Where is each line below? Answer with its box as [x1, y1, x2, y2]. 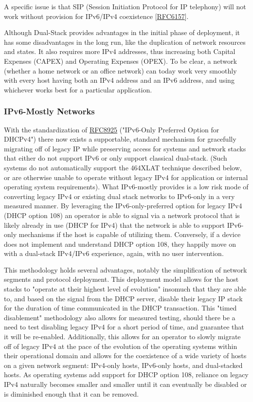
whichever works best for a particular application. [4, 84, 152, 94]
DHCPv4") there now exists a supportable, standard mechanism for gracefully [4, 134, 236, 144]
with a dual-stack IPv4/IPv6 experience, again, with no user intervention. [4, 248, 224, 258]
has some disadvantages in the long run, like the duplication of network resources [4, 37, 246, 47]
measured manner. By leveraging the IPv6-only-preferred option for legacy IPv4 [4, 201, 242, 211]
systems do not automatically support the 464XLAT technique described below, [4, 162, 242, 172]
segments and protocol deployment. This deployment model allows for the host [4, 274, 239, 284]
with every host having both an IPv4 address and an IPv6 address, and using [4, 75, 235, 85]
